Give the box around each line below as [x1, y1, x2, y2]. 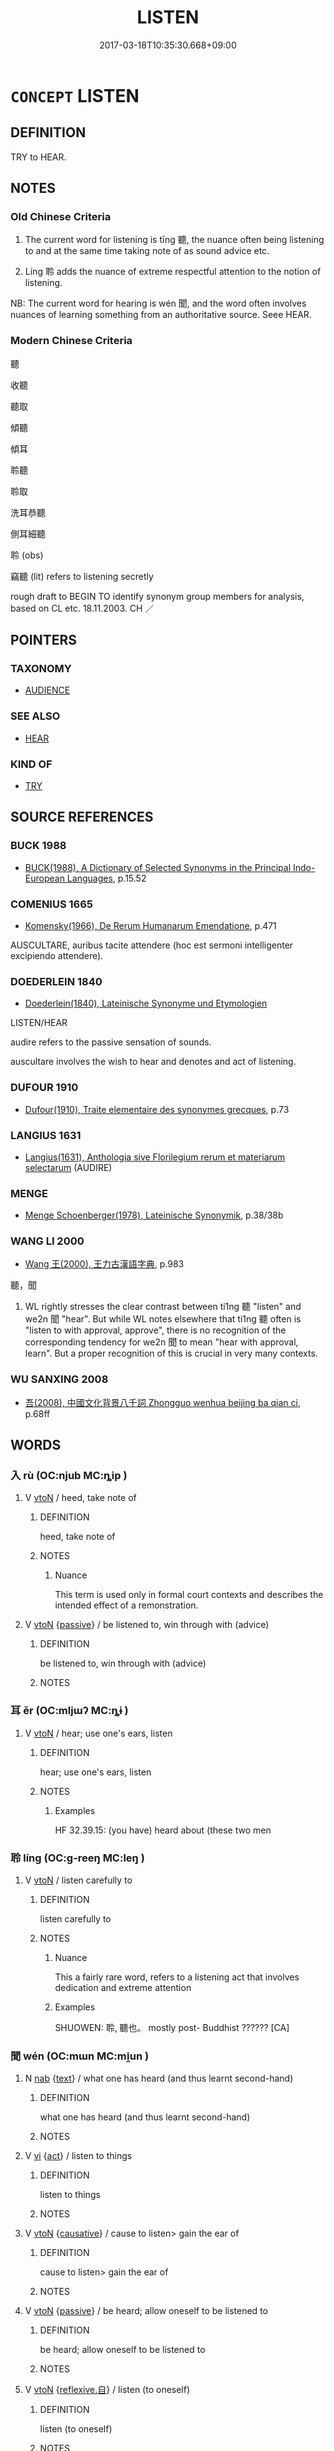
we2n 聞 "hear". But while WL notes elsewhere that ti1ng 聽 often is [24, 1313, 302, 1325]
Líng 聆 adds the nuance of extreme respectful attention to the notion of [24, 266, 322, 278]
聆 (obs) [10, 549, 44, 561]
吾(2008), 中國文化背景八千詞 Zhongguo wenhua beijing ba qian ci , [24, 1396, 301, 1408]
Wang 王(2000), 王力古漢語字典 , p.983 [24, 1258, 185, 1270]
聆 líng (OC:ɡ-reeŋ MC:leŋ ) [10, 1851, 145, 1865]
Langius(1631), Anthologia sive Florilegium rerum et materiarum [24, 1151, 286, 1163]
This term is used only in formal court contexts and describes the [54, 1589, 324, 1601]
